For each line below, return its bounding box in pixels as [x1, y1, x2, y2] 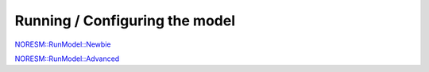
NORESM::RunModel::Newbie [14, 40, 111, 49]
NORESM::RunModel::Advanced [14, 54, 120, 63]
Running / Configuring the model [14, 12, 236, 29]
